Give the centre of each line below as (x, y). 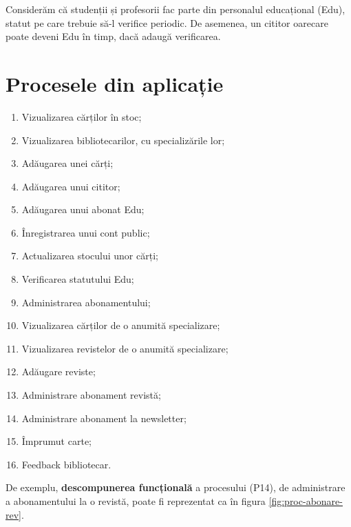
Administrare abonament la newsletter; (104, 418)
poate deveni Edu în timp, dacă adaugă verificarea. (113, 36)
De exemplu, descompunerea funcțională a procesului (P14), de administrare (175, 487)
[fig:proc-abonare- (306, 501)
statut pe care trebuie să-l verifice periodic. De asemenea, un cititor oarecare (167, 22)
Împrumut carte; (56, 441)
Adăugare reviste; (58, 371)
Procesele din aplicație (115, 83)
